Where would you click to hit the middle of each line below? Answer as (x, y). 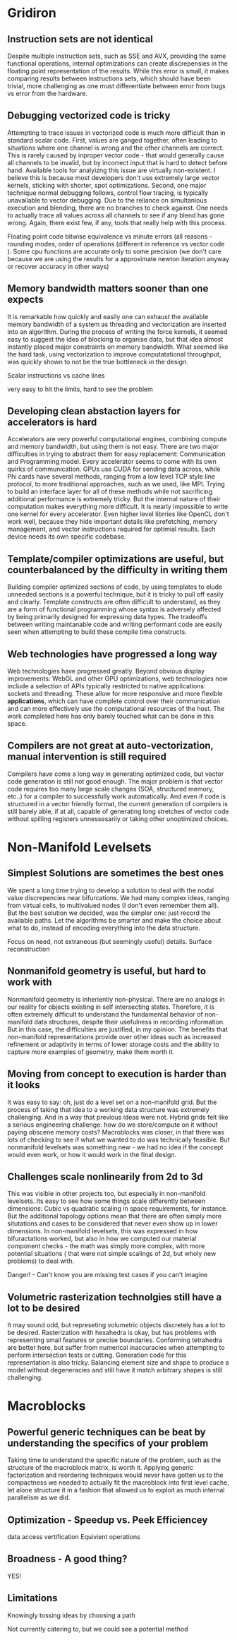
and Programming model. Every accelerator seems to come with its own (112, 462)
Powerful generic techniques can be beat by (107, 1432)
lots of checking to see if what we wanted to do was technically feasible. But (119, 1139)
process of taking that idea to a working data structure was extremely (108, 1109)
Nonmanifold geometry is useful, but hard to (107, 971)
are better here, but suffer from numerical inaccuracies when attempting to (116, 1348)
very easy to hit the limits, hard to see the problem (80, 389)
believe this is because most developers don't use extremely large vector (114, 177)
